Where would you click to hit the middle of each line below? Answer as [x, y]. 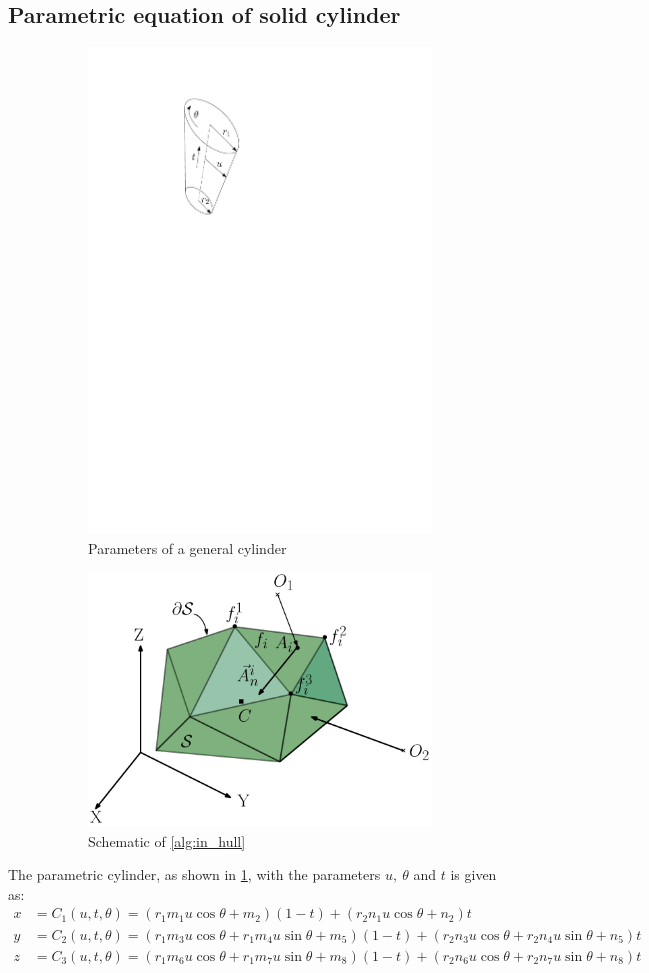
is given [473, 874]
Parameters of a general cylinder [187, 547]
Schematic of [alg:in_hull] [167, 840]
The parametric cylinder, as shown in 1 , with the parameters [194, 874]
